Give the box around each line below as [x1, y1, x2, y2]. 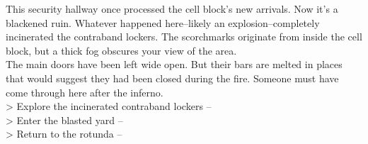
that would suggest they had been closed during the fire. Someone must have [6, 70, 339, 85]
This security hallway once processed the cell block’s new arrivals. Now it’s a [6, 1, 338, 16]
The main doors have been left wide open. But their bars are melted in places [6, 57, 343, 72]
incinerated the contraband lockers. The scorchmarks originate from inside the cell [6, 29, 362, 44]
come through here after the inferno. [6, 84, 163, 99]
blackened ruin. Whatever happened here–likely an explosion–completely [6, 15, 320, 30]
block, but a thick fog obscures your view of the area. [6, 43, 237, 57]
